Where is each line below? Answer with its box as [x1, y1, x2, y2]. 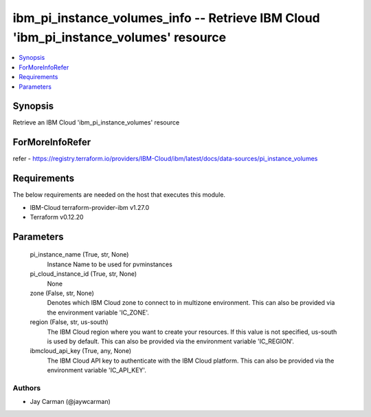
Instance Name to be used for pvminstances [47, 260, 173, 268]
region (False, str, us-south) [30, 318, 109, 326]
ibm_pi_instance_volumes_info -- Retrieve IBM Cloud [12, 10, 320, 25]
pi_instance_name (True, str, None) [30, 250, 129, 259]
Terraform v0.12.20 [30, 213, 84, 222]
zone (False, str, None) [30, 289, 94, 297]
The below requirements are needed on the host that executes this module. [12, 191, 226, 199]
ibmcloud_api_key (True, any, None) [30, 347, 132, 355]
